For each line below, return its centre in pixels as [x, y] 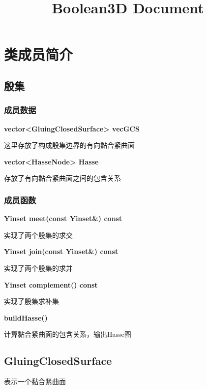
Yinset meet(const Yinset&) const [63, 218]
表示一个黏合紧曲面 [35, 381]
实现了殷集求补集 [31, 301]
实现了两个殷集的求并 [38, 268]
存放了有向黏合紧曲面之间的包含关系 [62, 178]
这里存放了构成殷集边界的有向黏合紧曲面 [69, 145]
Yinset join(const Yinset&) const [61, 251]
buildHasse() [26, 317]
